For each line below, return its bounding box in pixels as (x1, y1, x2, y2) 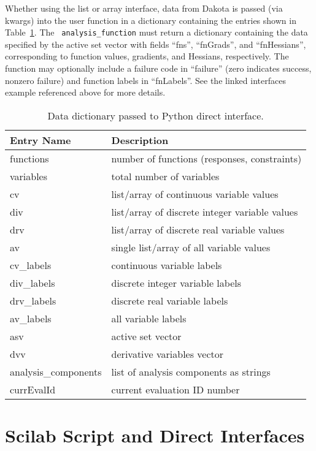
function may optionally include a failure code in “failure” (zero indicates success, (5, 62, 312, 75)
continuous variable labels (111, 257, 222, 272)
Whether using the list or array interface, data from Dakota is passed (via (5, 2, 283, 14)
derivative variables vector (111, 346, 224, 361)
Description (111, 132, 169, 147)
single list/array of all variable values (111, 240, 271, 254)
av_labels (10, 311, 52, 325)
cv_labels (10, 257, 52, 272)
